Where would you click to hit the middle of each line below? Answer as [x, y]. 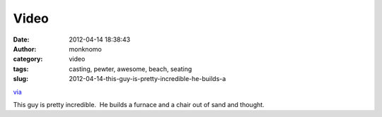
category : [28, 59]
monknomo [85, 49]
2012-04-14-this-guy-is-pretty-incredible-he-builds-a [147, 79]
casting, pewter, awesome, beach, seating [131, 69]
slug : [21, 79]
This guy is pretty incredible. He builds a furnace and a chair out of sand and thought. [139, 104]
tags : [21, 69]
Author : [25, 49]
